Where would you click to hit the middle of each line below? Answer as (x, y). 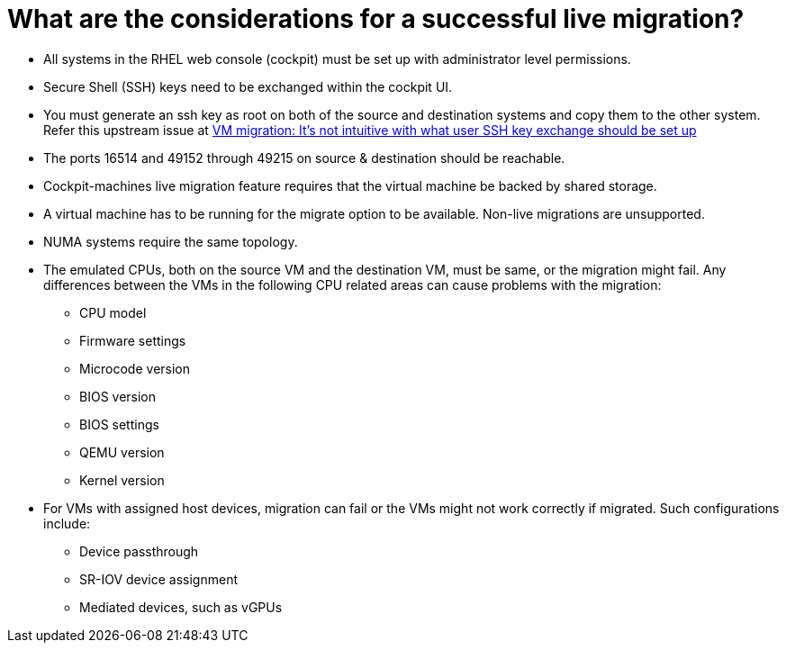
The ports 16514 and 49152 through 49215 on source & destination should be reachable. (304, 158)
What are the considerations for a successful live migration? (376, 19)
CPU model (113, 312)
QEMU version (122, 452)
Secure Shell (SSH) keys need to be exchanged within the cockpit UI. (248, 86)
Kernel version (122, 480)
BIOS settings (119, 424)
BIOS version (118, 396)
